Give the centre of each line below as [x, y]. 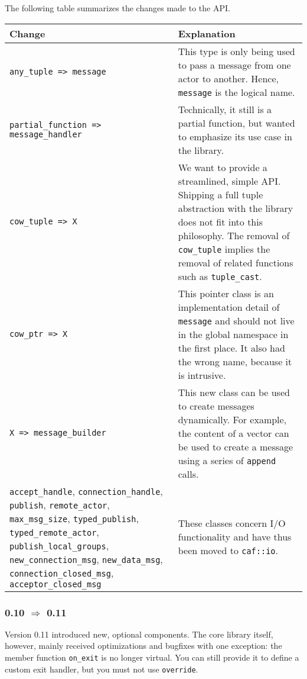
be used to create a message [236, 446]
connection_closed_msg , [62, 572]
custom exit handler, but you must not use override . [102, 669]
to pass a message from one [234, 65]
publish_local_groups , [59, 545]
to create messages [216, 406]
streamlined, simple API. [229, 181]
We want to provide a [223, 167]
